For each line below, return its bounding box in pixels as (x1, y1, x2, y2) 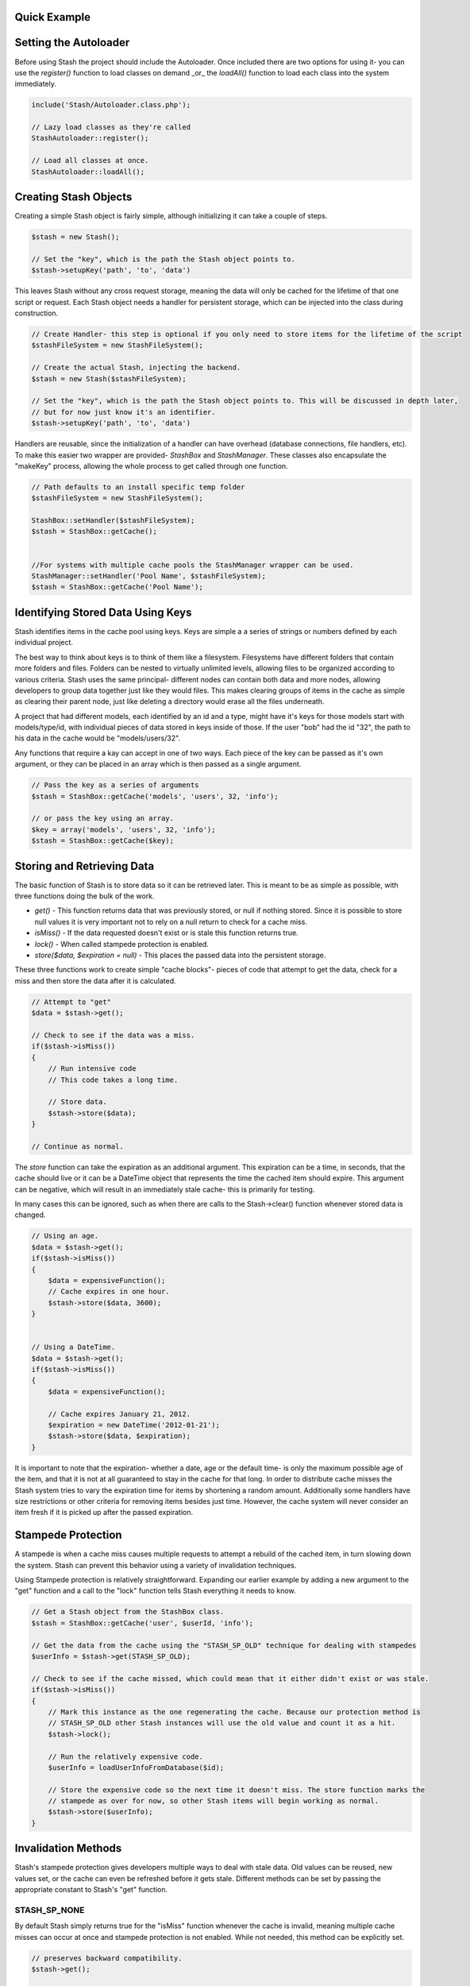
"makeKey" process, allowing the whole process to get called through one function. (14, 461, 289, 470)
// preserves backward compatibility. (31, 1953, 183, 1962)
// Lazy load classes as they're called (31, 123, 191, 132)
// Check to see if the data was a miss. (31, 1030, 195, 1040)
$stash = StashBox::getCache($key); (31, 837, 175, 845)
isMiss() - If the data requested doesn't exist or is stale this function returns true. (34, 928, 299, 937)
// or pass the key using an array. (31, 814, 175, 823)
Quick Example (14, 10, 91, 24)
